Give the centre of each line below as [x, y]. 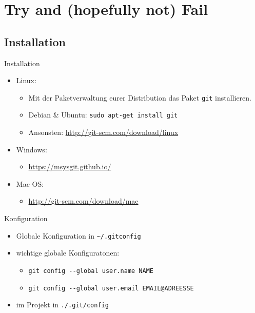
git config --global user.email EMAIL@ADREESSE [111, 288]
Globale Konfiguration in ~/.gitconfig [79, 235]
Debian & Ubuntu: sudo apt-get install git [103, 115]
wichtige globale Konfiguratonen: [68, 253]
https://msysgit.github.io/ [70, 167]
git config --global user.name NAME [91, 271]
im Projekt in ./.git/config [62, 305]
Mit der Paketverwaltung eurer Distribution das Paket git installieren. [140, 97]
